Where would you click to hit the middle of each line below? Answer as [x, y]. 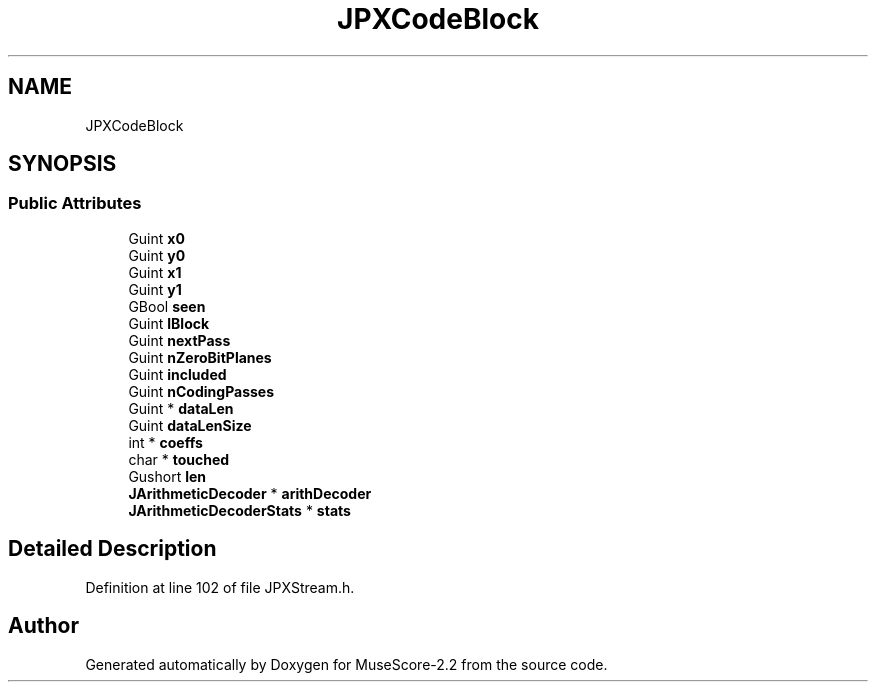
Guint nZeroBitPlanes [200, 357]
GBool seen [167, 306]
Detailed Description [112, 549]
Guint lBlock [169, 323]
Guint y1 [155, 289]
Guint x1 [155, 272]
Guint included [177, 374]
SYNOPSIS [62, 164]
